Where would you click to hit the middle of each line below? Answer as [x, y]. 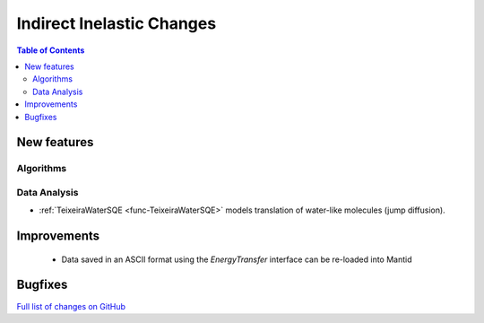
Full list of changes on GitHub [71, 306]
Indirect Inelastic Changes [117, 23]
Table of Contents [51, 50]
